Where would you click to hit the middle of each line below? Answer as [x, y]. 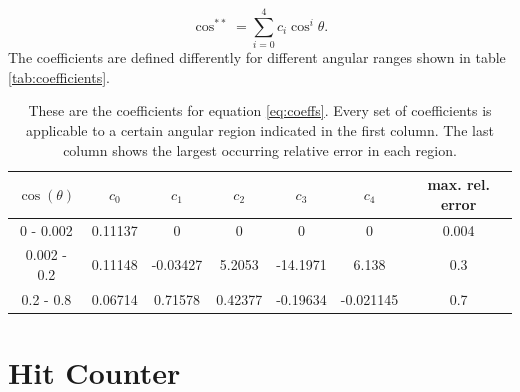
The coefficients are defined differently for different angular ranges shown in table [257, 57]
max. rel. [458, 184]
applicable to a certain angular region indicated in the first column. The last [260, 129]
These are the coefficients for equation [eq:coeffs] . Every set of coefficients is [260, 110]
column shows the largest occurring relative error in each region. [260, 149]
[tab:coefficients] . [59, 76]
